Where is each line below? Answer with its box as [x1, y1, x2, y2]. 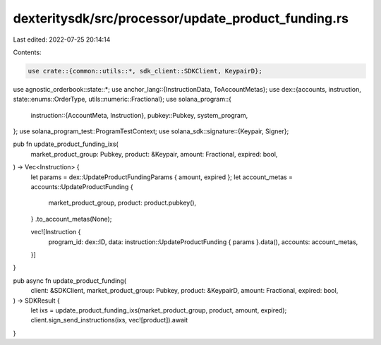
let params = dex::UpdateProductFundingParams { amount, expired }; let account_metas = [30, 173, 293, 181]
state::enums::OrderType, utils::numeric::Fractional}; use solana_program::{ [13, 95, 232, 104]
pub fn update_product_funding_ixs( [13, 140, 119, 148]
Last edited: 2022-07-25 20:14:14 [13, 35, 111, 44]
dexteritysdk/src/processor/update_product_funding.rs [13, 11, 349, 26]
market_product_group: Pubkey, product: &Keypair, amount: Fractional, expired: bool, [30, 150, 278, 158]
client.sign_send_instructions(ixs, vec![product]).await [30, 316, 188, 325]
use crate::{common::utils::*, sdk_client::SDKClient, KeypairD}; [28, 67, 262, 75]
